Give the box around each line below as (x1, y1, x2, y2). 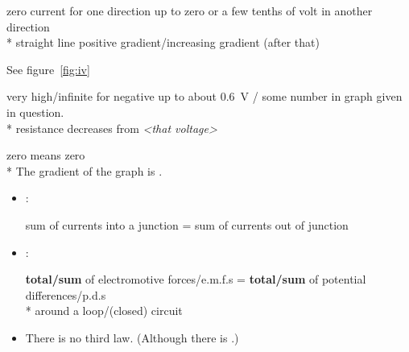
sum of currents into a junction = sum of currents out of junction (25, 216, 349, 233)
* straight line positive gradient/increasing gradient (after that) (6, 34, 320, 51)
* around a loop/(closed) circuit (25, 302, 183, 319)
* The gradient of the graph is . (6, 162, 163, 179)
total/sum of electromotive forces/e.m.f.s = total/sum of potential (25, 271, 366, 288)
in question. (6, 103, 64, 120)
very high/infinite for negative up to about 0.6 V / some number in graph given (6, 88, 403, 105)
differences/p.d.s (25, 286, 106, 303)
